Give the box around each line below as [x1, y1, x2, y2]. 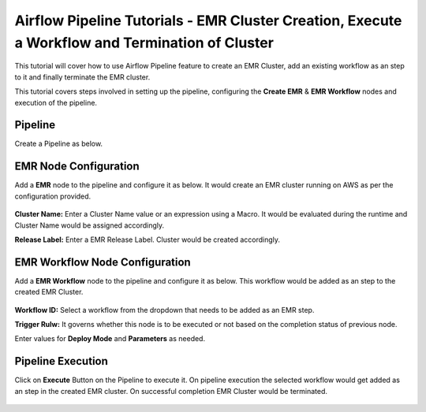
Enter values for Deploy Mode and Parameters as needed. [14, 334, 205, 343]
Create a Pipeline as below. [14, 139, 103, 149]
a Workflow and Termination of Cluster [14, 34, 274, 51]
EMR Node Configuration [14, 160, 140, 173]
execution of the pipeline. [14, 98, 98, 107]
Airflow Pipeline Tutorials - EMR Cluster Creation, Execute [14, 12, 402, 29]
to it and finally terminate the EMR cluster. [14, 72, 151, 82]
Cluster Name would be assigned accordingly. [14, 221, 165, 230]
